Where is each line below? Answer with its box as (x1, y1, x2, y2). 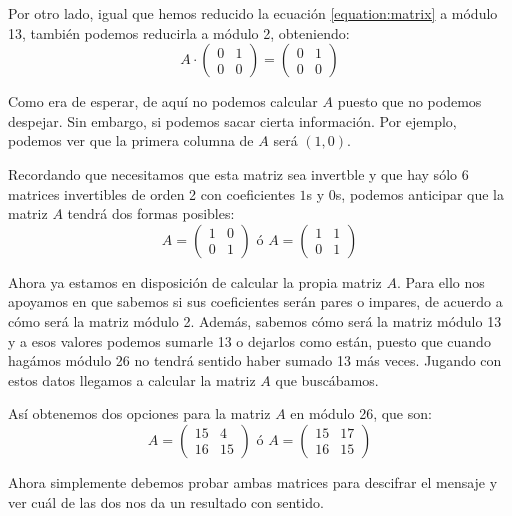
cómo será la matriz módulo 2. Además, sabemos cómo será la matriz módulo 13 (8, 310, 502, 331)
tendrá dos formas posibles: (67, 203, 235, 224)
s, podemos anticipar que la (335, 183, 505, 204)
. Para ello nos (396, 271, 485, 292)
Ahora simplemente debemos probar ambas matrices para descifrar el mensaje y (8, 471, 498, 492)
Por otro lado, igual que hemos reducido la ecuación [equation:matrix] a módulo (8, 3, 498, 23)
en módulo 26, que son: (290, 403, 432, 424)
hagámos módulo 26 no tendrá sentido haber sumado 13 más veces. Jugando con (8, 350, 502, 371)
